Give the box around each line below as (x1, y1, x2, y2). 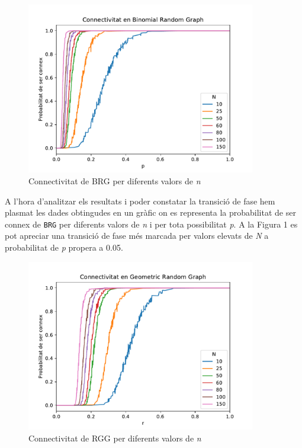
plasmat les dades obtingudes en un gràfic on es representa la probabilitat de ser (5, 206, 296, 219)
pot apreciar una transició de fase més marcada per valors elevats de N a (5, 229, 269, 242)
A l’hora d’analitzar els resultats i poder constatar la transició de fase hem (5, 194, 275, 207)
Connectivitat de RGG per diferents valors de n (28, 431, 201, 444)
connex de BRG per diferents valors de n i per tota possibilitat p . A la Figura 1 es (5, 217, 298, 230)
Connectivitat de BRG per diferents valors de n (28, 175, 201, 187)
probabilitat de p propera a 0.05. (5, 241, 123, 254)
